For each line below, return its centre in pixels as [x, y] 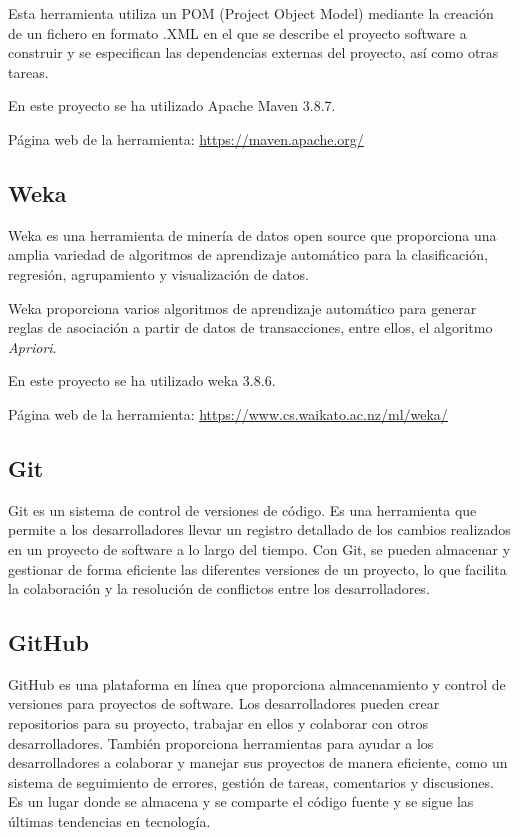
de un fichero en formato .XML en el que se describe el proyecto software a [237, 32]
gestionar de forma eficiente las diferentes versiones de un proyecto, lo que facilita [257, 568]
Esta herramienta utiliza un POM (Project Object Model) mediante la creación [251, 13]
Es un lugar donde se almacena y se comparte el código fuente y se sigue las [241, 801]
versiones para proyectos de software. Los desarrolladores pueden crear [224, 703]
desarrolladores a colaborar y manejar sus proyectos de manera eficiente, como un [258, 762]
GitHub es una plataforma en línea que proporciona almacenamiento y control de [257, 683]
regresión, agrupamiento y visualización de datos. [158, 273]
